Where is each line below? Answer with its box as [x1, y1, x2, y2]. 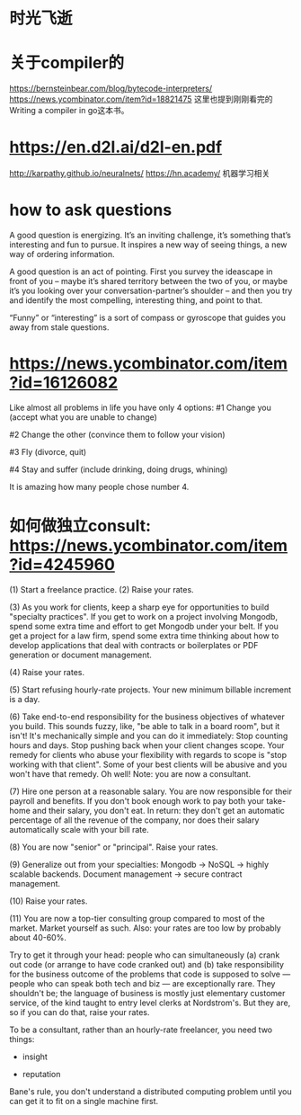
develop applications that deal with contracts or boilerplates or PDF [9, 639, 259, 650]
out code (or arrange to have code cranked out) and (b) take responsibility [9, 959, 285, 969]
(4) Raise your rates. [9, 666, 85, 677]
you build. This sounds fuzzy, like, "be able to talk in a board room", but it [9, 720, 280, 731]
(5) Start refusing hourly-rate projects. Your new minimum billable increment [9, 684, 292, 695]
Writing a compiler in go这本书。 [9, 105, 129, 116]
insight [22, 1051, 48, 1062]
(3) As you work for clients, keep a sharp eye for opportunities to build [9, 602, 270, 612]
